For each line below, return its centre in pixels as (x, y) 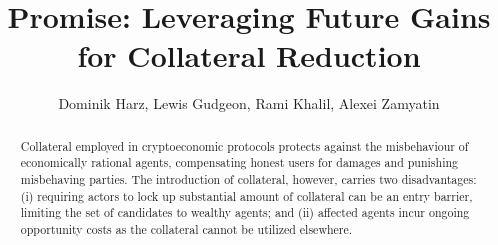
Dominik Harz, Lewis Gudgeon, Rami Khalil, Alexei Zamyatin (249, 103)
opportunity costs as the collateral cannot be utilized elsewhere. (186, 228)
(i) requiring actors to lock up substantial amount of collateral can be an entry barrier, (246, 195)
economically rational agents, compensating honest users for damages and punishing (239, 162)
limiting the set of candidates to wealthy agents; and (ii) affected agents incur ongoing (245, 212)
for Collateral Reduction (249, 55)
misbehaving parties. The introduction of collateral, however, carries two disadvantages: (248, 179)
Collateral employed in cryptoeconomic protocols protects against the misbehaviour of (244, 145)
